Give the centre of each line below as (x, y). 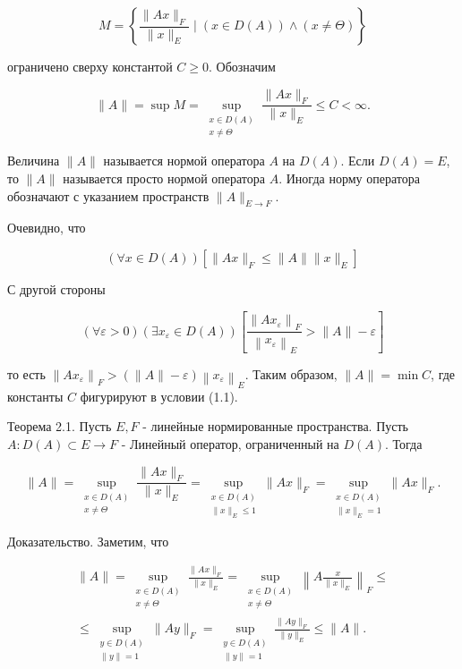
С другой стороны (56, 289)
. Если (358, 161)
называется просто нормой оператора (164, 178)
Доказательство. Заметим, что (88, 541)
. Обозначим (242, 66)
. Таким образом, (291, 373)
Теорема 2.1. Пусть (60, 426)
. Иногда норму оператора (349, 178)
